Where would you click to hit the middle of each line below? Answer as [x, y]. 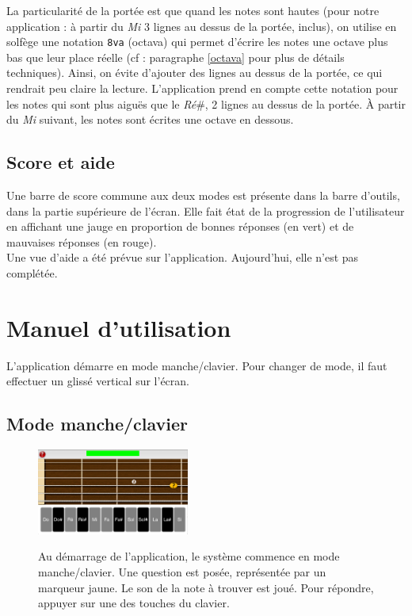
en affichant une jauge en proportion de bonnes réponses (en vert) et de [180, 226]
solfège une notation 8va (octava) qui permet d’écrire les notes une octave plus [197, 42]
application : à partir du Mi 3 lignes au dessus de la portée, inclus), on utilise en [202, 26]
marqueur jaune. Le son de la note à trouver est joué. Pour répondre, [206, 587]
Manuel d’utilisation [119, 327]
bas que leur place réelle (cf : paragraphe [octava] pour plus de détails [175, 57]
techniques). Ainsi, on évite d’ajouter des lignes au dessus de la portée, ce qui [195, 73]
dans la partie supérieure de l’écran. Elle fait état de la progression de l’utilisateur [206, 210]
